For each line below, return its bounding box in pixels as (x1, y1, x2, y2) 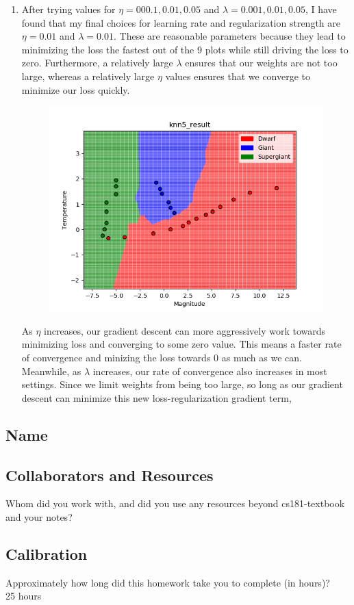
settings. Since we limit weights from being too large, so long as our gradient (21, 377, 343, 391)
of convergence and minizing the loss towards (21, 350, 211, 365)
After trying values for (21, 2, 116, 16)
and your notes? (5, 510, 73, 524)
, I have (305, 2, 337, 16)
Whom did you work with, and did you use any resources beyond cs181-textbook (5, 496, 345, 511)
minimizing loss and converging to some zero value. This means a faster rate (21, 337, 342, 351)
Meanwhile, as (21, 363, 81, 378)
